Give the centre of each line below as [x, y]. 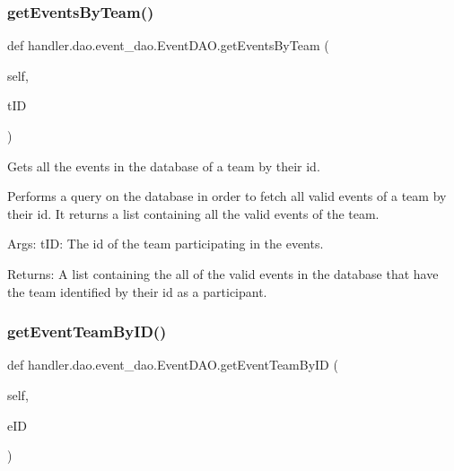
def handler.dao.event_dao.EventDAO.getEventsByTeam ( [168, 45]
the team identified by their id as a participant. [137, 291]
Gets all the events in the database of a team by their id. [164, 166]
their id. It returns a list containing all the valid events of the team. [193, 213]
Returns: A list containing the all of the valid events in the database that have [223, 273]
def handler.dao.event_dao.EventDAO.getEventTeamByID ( [173, 365]
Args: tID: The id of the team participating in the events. [166, 244]
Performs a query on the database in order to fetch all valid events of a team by [227, 196]
